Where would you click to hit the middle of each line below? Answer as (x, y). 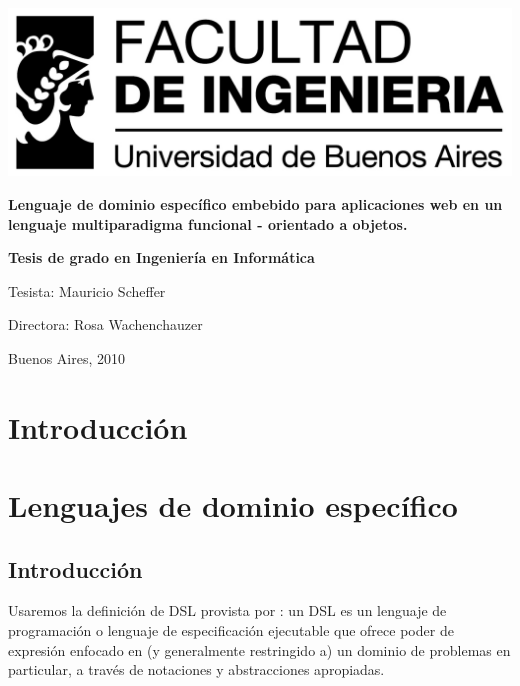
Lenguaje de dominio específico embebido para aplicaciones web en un (255, 203)
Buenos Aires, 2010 (67, 357)
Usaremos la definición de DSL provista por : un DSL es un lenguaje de (227, 610)
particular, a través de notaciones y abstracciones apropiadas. (196, 669)
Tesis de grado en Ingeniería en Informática (161, 257)
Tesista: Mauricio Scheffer (87, 290)
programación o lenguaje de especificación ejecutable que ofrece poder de (231, 630)
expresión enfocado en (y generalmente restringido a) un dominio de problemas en (259, 649)
